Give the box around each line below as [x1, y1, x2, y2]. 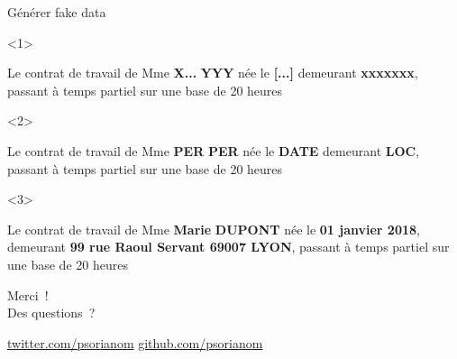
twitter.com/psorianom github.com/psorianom [7, 333, 263, 352]
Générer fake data [7, 3, 106, 21]
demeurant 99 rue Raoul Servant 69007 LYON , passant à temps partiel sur [7, 237, 450, 256]
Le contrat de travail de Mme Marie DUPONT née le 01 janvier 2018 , [7, 219, 420, 238]
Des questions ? [7, 303, 96, 322]
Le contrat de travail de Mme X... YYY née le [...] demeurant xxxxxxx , [7, 63, 418, 82]
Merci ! [7, 285, 49, 304]
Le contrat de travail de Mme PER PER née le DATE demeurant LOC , [7, 141, 420, 160]
